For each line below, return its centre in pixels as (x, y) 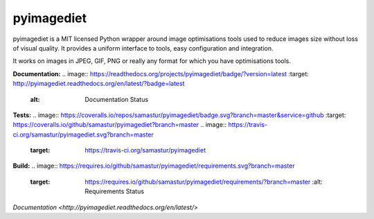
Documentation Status (117, 99)
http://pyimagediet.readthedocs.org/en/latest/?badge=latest (99, 84)
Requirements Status (115, 191)
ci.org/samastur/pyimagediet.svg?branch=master (83, 134)
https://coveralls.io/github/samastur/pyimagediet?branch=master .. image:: (120, 125)
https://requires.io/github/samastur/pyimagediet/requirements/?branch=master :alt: (204, 182)
